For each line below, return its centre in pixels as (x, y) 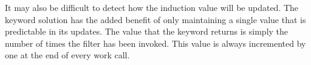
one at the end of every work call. (67, 55)
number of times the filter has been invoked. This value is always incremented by (155, 43)
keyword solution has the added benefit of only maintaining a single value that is (155, 19)
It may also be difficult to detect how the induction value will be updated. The (152, 7)
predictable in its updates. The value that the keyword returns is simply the (147, 31)
